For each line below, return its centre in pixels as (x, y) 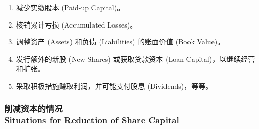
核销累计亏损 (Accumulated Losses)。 (77, 24)
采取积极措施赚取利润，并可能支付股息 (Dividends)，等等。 (114, 85)
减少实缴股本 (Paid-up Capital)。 (70, 7)
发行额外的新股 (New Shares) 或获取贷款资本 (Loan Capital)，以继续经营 (136, 58)
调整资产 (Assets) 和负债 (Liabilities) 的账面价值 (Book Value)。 (120, 42)
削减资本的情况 (33, 108)
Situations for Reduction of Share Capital (92, 120)
